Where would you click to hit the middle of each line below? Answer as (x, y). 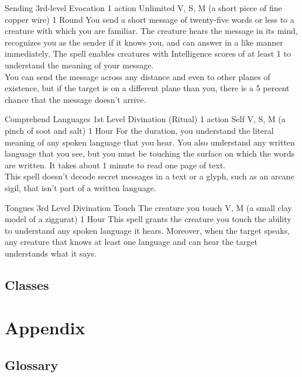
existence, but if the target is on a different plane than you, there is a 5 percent (147, 88)
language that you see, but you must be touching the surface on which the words (150, 153)
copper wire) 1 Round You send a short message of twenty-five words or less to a (150, 19)
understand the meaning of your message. (79, 65)
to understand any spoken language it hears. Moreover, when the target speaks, (147, 230)
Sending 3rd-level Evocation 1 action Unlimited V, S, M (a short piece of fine (143, 8)
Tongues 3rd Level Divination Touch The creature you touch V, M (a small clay (148, 207)
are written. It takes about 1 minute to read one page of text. (115, 165)
